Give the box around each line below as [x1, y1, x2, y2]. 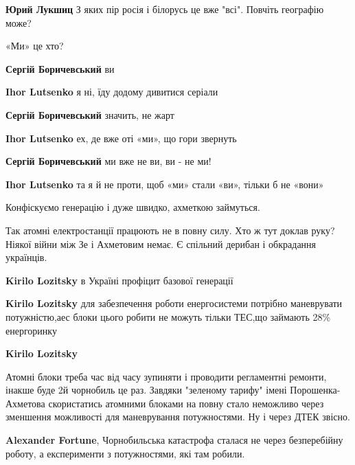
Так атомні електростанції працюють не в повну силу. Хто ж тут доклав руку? [5, 223, 335, 237]
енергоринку [5, 323, 57, 337]
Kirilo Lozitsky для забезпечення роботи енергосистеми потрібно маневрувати [5, 296, 343, 310]
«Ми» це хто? [5, 38, 64, 53]
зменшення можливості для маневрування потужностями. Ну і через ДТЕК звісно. [5, 409, 350, 424]
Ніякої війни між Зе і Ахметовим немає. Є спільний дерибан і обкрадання [5, 236, 317, 251]
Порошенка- [290, 383, 341, 397]
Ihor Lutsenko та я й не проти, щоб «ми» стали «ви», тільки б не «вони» [5, 177, 324, 191]
